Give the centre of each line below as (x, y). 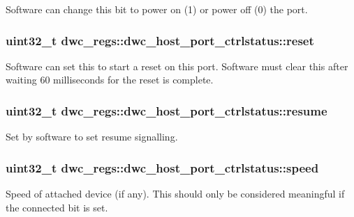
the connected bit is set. (57, 207)
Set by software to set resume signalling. (92, 137)
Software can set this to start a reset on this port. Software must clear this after (177, 66)
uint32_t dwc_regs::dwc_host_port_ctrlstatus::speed (162, 167)
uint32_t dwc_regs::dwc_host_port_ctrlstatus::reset (160, 40)
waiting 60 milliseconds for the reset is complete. (110, 80)
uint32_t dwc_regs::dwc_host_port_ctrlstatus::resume (167, 110)
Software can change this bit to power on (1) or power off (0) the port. (157, 9)
